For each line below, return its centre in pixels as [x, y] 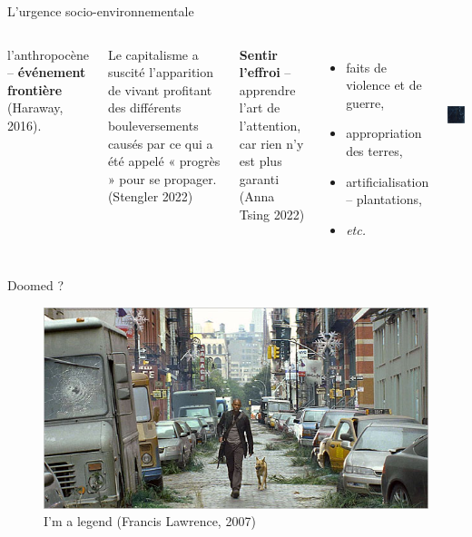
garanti [259, 178]
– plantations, [384, 199]
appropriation [384, 133]
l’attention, [270, 125]
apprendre [267, 89]
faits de [366, 67]
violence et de [384, 85]
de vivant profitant [160, 89]
